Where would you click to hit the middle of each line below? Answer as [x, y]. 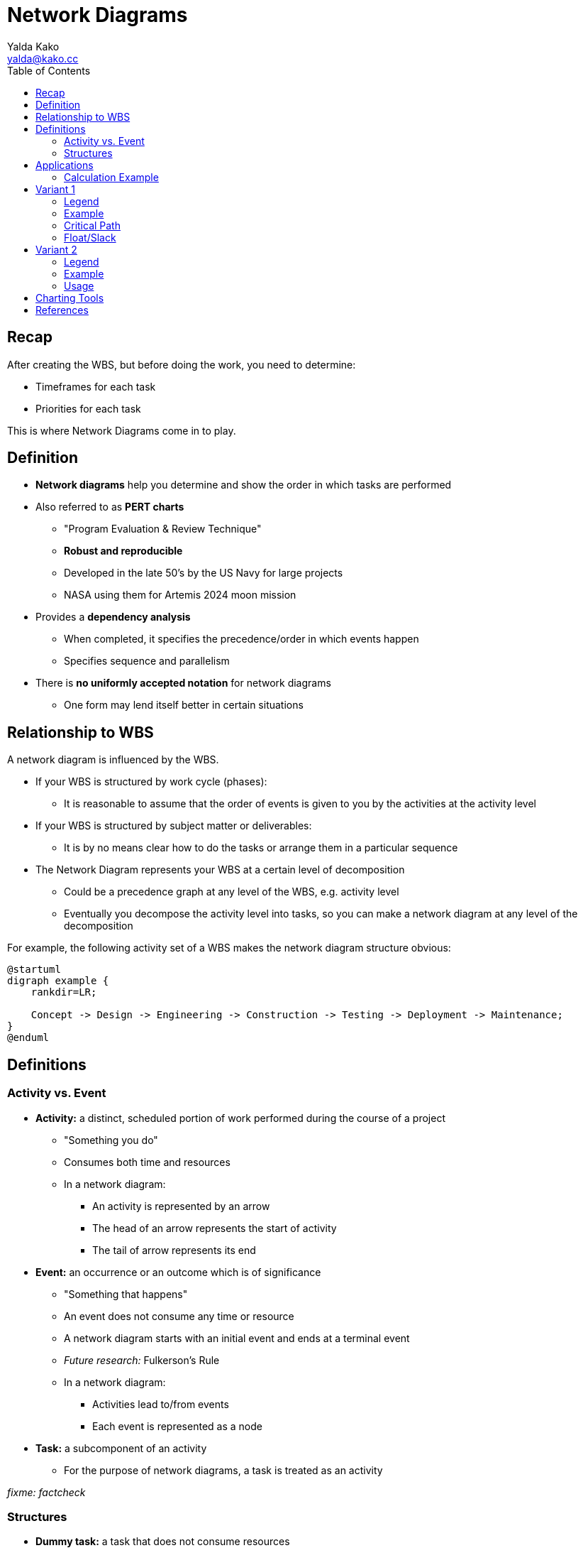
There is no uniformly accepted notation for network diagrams [183, 683]
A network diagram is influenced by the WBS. [113, 760]
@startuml [34, 970]
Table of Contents [49, 70]
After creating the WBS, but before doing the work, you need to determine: [182, 364]
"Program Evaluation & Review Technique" [163, 529]
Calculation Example [111, 177]
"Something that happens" [126, 1294]
